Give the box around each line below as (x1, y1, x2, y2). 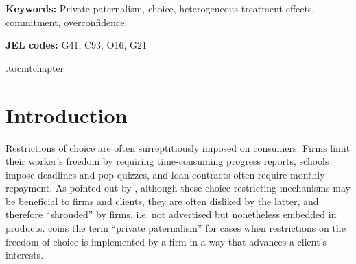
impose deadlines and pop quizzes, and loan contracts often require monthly (5, 167, 325, 181)
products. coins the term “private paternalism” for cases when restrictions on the (5, 221, 346, 235)
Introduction (5, 101, 128, 129)
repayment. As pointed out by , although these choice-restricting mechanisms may (5, 181, 351, 195)
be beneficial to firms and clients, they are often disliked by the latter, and (5, 194, 319, 208)
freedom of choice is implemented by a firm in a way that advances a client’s (5, 234, 327, 248)
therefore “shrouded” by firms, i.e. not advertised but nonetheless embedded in (5, 207, 337, 222)
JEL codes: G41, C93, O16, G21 (5, 38, 147, 52)
